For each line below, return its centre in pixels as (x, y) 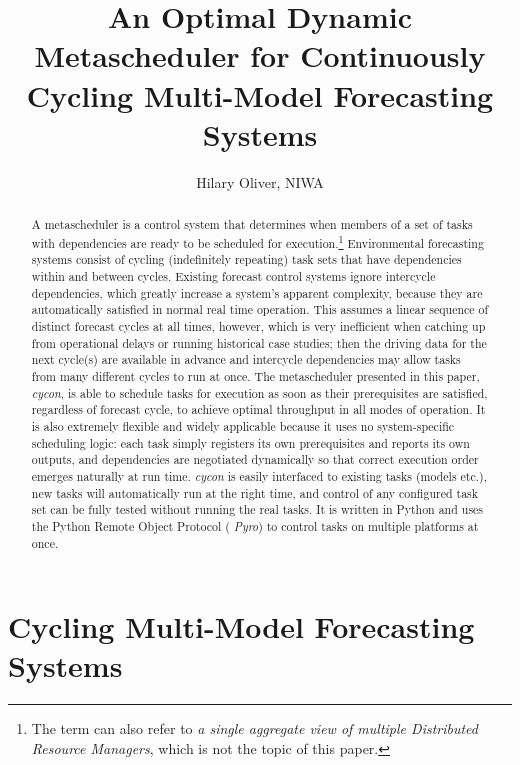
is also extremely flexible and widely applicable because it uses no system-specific (243, 425)
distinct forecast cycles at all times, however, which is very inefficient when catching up (258, 325)
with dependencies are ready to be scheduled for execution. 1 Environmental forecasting (257, 241)
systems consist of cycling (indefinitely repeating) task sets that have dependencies (246, 259)
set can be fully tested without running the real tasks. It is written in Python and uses (257, 509)
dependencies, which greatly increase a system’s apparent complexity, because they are (257, 292)
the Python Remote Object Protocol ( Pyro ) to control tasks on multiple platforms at (255, 525)
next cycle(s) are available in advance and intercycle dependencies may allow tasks (246, 359)
